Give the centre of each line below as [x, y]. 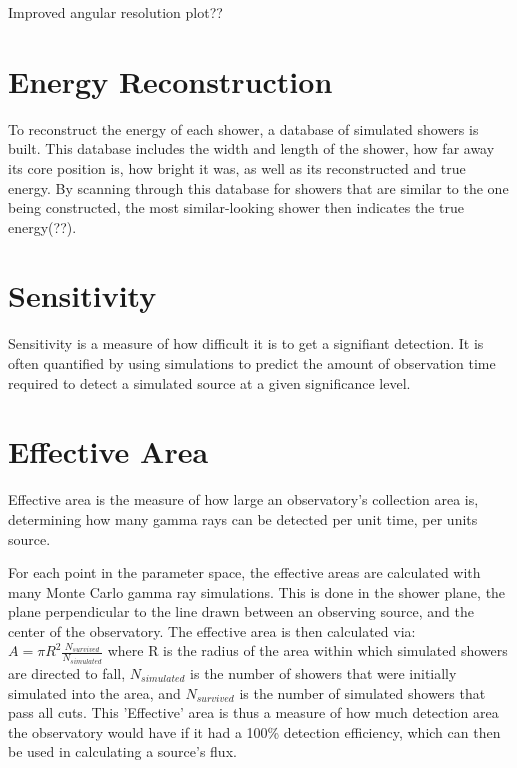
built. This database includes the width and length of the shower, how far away [251, 148]
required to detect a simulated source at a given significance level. [209, 382]
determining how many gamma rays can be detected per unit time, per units [243, 518]
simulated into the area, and [94, 692]
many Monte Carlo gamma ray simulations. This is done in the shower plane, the [257, 591]
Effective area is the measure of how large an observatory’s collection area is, [243, 499]
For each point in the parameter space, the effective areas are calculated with [244, 572]
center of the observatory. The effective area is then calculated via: [212, 630]
